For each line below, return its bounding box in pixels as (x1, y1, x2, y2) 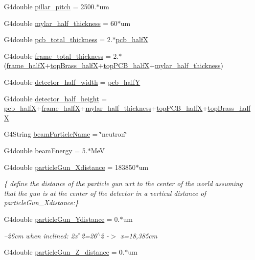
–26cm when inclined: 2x (4, 230, 78, 240)
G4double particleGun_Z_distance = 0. (4, 247, 125, 257)
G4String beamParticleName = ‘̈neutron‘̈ (4, 129, 127, 139)
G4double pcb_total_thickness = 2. (4, 34, 113, 45)
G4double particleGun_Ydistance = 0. (4, 213, 120, 224)
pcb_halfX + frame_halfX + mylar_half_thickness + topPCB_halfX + (4, 103, 208, 113)
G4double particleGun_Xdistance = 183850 (4, 162, 136, 172)
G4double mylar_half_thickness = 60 (4, 18, 117, 28)
